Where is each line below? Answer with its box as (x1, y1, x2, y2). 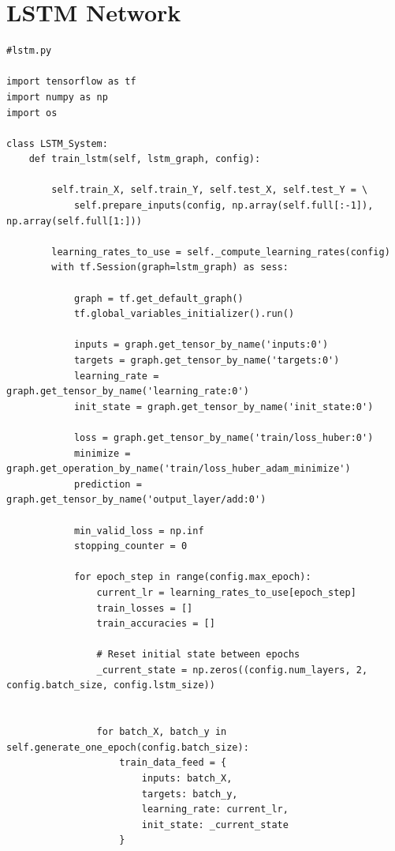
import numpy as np (6, 91, 108, 103)
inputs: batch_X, (141, 773, 233, 785)
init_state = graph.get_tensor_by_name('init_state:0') (73, 401, 374, 412)
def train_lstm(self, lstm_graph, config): (28, 153, 261, 165)
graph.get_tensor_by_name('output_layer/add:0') (6, 494, 266, 506)
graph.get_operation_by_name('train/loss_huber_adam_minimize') (6, 463, 351, 475)
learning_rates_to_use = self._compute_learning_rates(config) (51, 246, 390, 258)
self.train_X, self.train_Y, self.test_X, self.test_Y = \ (51, 184, 368, 196)
